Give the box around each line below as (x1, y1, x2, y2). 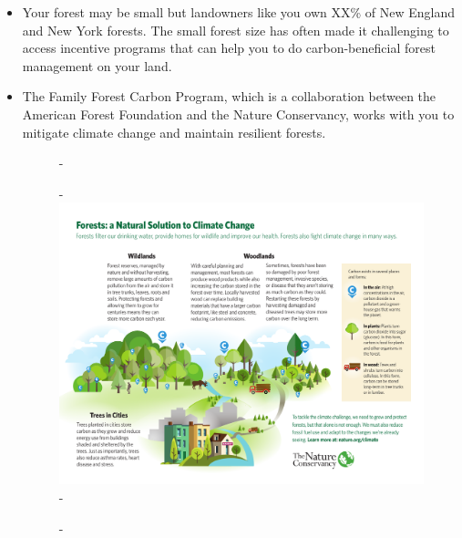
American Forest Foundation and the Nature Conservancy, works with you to (22, 104, 455, 123)
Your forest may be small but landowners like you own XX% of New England (22, 3, 456, 21)
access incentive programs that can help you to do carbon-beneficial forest (22, 38, 436, 57)
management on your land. (22, 56, 172, 75)
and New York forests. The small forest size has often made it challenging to (22, 20, 449, 39)
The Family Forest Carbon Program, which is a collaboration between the (22, 87, 436, 106)
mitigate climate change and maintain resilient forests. (22, 122, 326, 141)
